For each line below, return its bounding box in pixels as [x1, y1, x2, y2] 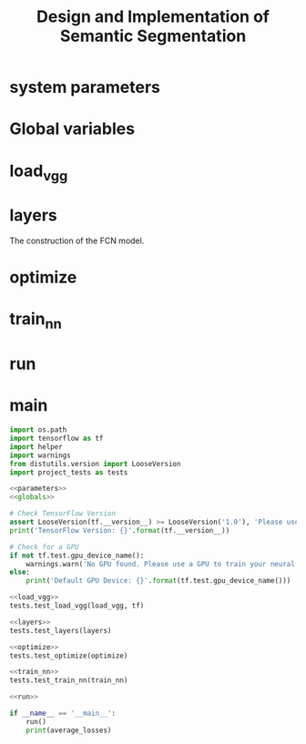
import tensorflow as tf [9, 434, 104, 443]
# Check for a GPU [9, 542, 79, 552]
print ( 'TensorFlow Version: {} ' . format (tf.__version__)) [9, 525, 230, 535]
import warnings [9, 451, 71, 460]
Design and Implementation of [36, 6, 270, 27]
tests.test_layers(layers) [9, 626, 112, 635]
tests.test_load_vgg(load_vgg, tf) [9, 601, 145, 611]
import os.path [9, 425, 67, 434]
